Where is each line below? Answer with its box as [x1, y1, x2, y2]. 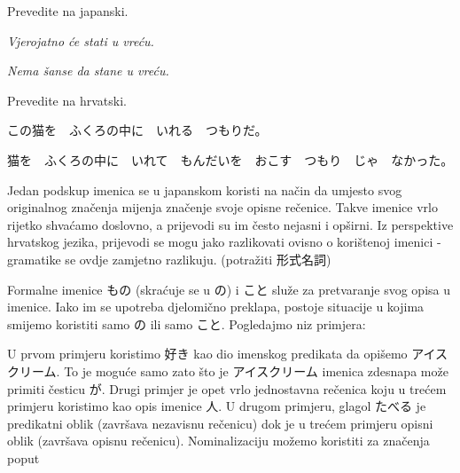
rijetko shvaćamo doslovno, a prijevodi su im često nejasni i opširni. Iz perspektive [7, 215, 454, 233]
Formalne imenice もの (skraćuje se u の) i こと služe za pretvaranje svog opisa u [7, 280, 451, 298]
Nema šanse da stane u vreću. [7, 61, 169, 80]
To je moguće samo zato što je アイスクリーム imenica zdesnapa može [64, 361, 448, 380]
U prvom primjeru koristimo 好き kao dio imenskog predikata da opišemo [7, 344, 408, 363]
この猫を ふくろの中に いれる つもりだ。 [7, 121, 268, 139]
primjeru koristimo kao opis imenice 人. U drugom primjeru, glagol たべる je [7, 397, 426, 415]
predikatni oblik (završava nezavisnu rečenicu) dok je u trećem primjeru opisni [7, 414, 433, 432]
